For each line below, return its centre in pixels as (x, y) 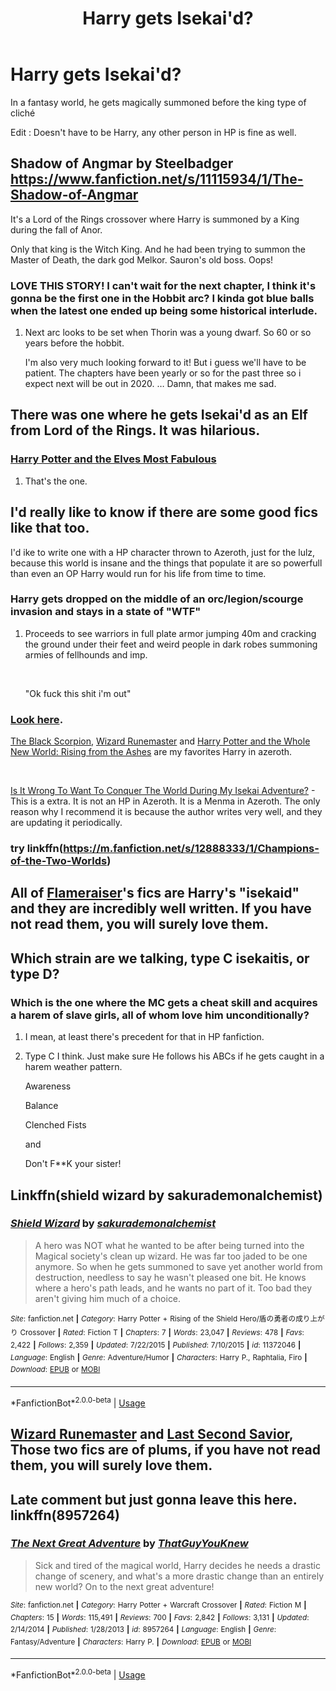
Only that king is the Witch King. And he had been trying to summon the (158, 249)
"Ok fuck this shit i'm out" (78, 693)
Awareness (48, 1086)
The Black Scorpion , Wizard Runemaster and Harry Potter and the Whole (160, 741)
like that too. (50, 528)
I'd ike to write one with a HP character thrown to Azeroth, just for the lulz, (163, 552)
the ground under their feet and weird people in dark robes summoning (171, 644)
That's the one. (56, 481)
